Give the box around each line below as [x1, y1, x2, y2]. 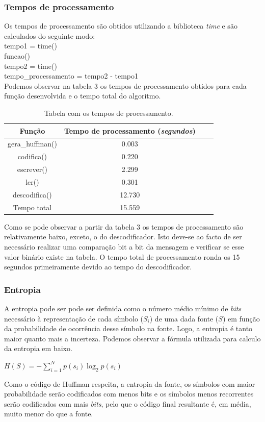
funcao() [4, 51, 30, 61]
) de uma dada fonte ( [149, 313, 219, 324]
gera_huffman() [8, 138, 57, 149]
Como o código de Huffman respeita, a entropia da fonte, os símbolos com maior [4, 378, 255, 389]
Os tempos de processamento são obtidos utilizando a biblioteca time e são [4, 20, 237, 31]
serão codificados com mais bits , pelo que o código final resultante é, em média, [4, 398, 251, 409]
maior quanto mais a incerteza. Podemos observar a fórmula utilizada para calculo [4, 333, 261, 343]
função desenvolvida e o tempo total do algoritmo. [4, 90, 161, 101]
